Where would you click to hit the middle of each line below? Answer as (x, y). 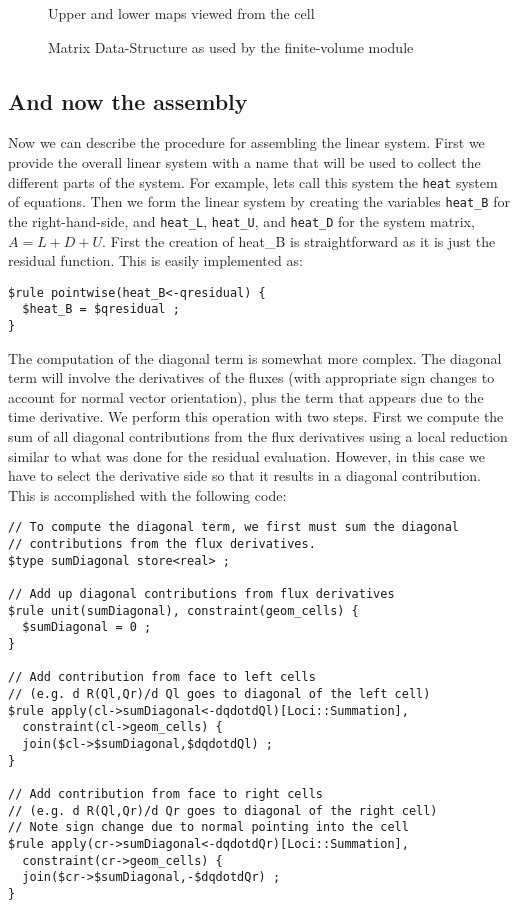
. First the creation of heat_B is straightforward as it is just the (299, 240)
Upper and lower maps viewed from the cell (181, 13)
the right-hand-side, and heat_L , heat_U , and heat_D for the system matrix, (241, 220)
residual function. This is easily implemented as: (155, 260)
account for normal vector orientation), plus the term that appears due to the (246, 396)
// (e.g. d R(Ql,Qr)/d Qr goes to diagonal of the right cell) (223, 810)
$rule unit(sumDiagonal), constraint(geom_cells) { (183, 610)
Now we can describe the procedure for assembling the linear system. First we (246, 142)
